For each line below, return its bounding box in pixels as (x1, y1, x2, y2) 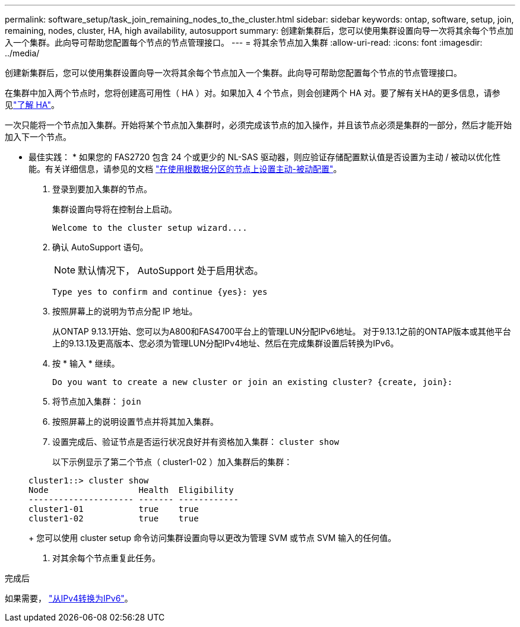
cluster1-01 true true (28, 504, 199, 514)
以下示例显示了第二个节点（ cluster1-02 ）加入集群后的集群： (52, 457, 293, 467)
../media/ (5, 48, 40, 58)
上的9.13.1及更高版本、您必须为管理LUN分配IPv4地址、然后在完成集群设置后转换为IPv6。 (52, 338, 399, 348)
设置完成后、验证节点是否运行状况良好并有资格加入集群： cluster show (52, 437, 340, 447)
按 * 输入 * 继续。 (52, 358, 120, 368)
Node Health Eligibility (28, 485, 234, 495)
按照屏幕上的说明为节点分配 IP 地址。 (52, 306, 198, 316)
